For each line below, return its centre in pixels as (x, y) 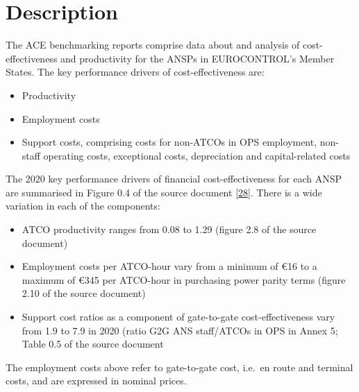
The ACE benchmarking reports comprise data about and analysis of (153, 45)
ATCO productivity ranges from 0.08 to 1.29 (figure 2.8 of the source (169, 229)
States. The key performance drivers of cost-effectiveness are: (135, 72)
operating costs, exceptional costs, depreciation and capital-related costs (197, 155)
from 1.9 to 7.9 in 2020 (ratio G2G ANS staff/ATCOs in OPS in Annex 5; (180, 330)
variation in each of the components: (83, 206)
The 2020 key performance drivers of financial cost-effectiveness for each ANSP (174, 179)
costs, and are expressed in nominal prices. (96, 381)
